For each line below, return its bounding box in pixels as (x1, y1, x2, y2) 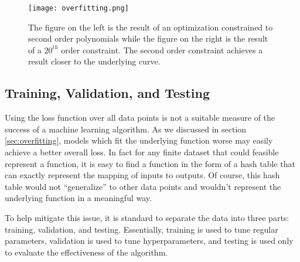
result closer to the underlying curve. (28, 55, 161, 67)
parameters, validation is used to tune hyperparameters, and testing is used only (5, 234, 294, 247)
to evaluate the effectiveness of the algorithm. (5, 246, 168, 258)
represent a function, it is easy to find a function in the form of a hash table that (5, 157, 295, 169)
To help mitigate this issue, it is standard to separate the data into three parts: (5, 211, 289, 223)
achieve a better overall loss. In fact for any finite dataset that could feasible (5, 146, 279, 158)
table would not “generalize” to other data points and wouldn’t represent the (5, 180, 281, 192)
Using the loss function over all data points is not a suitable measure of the (5, 111, 275, 124)
